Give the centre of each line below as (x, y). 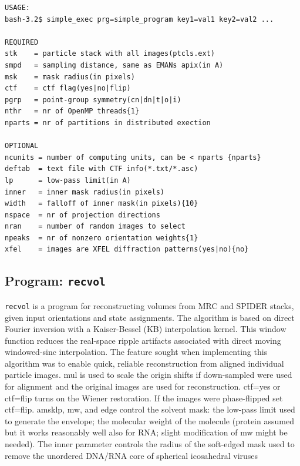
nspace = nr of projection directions (82, 215)
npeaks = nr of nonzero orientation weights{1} (102, 238)
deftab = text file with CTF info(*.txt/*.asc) (102, 169)
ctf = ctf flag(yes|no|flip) (68, 88)
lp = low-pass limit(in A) (68, 180)
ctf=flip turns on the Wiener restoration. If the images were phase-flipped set (144, 398)
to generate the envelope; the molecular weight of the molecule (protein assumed (149, 420)
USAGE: (17, 8)
